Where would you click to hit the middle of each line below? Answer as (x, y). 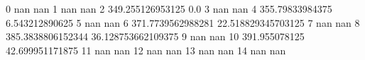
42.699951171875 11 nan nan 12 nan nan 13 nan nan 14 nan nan (146, 50)
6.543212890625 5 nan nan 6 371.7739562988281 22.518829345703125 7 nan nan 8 (183, 22)
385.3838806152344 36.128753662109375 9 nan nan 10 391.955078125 (155, 36)
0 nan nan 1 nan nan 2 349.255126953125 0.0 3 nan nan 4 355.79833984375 (169, 8)
